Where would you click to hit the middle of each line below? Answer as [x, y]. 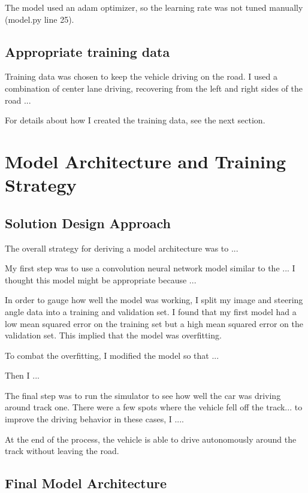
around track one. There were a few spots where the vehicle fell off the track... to [154, 407]
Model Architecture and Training [146, 161]
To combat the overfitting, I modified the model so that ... [112, 355]
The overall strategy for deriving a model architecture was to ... [122, 248]
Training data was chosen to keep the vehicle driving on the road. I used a [141, 76]
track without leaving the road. [62, 451]
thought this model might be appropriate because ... [101, 279]
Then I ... [22, 375]
